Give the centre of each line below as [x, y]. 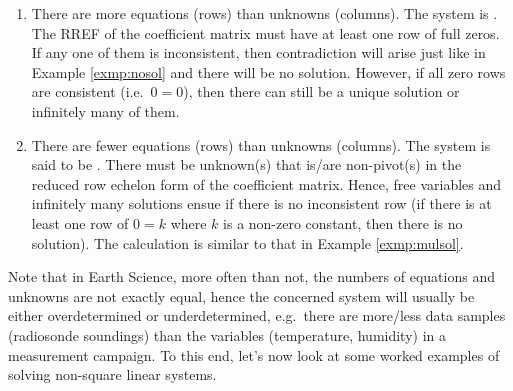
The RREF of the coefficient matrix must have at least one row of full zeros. [265, 32]
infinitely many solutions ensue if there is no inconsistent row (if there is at [261, 203]
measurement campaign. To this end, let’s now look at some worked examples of [254, 354]
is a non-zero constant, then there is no [343, 222]
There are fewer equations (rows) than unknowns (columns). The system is [261, 144]
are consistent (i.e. [87, 91]
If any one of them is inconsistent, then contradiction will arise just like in [258, 52]
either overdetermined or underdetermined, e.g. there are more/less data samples [257, 315]
